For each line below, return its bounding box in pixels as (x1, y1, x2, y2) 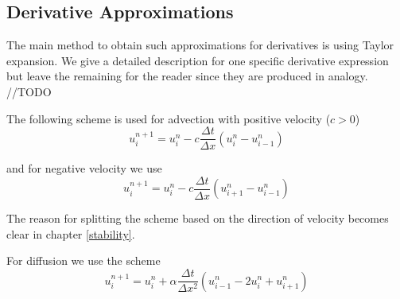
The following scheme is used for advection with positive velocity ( (6, 110, 331, 126)
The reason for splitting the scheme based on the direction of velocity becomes (6, 210, 389, 227)
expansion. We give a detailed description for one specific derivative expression (6, 52, 389, 68)
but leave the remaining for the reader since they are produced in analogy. (6, 68, 368, 84)
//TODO (6, 83, 52, 99)
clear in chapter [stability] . (6, 225, 135, 242)
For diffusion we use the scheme (6, 252, 161, 269)
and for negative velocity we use (6, 160, 162, 177)
